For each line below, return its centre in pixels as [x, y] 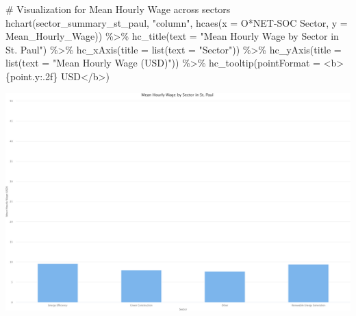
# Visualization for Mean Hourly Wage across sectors [118, 9]
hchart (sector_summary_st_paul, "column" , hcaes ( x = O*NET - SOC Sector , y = [177, 22]
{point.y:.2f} [32, 76]
